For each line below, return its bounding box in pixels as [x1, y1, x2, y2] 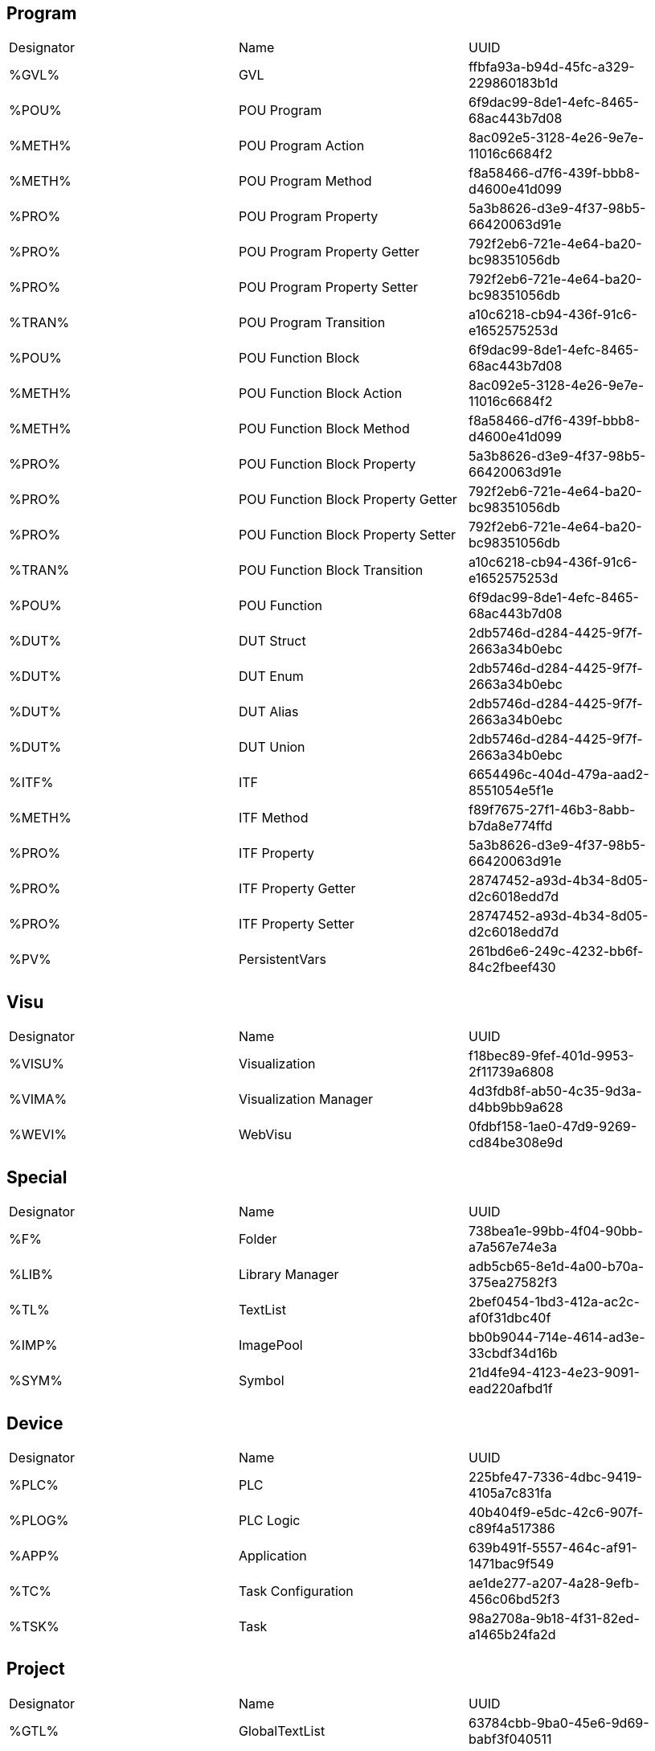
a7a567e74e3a [468, 1239, 557, 1256]
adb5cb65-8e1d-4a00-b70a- [468, 1258, 645, 1275]
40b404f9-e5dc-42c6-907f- [468, 1503, 644, 1520]
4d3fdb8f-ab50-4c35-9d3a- [468, 1083, 642, 1100]
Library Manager [238, 1266, 339, 1283]
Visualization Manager [238, 1091, 374, 1108]
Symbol [238, 1372, 285, 1389]
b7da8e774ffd [468, 818, 553, 834]
